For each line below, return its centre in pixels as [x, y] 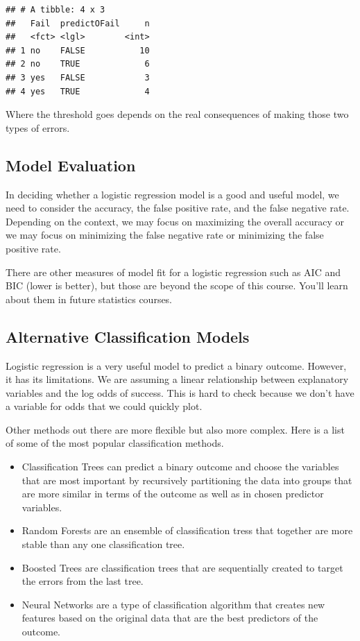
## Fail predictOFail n [78, 23]
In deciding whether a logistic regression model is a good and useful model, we [172, 194]
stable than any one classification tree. [103, 544]
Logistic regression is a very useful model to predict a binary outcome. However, [176, 365]
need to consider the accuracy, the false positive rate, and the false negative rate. [178, 208]
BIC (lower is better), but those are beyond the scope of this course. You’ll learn [177, 285]
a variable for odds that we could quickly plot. [104, 406]
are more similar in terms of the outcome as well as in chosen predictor [173, 494]
